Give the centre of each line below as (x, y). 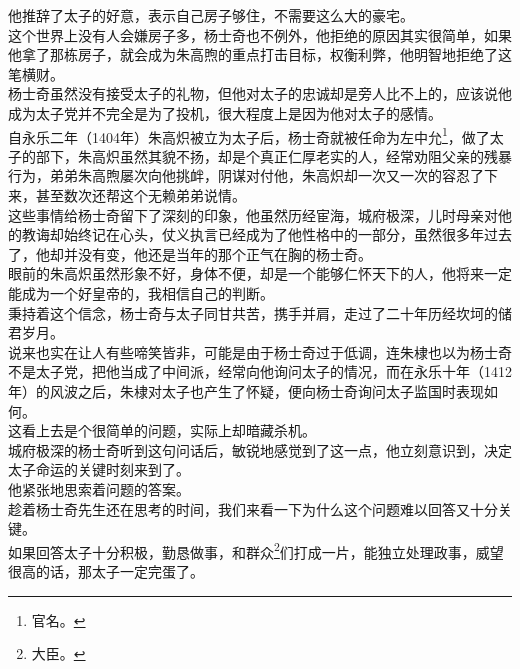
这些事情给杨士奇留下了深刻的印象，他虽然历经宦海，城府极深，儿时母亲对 (253, 214)
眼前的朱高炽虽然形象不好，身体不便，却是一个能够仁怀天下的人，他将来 (246, 273)
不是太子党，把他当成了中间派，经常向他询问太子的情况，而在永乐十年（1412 (260, 371)
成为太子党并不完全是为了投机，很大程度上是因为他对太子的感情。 (225, 112)
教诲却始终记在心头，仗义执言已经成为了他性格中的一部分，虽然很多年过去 (266, 234)
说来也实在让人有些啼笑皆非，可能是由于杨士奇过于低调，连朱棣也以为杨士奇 (260, 351)
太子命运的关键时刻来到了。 (99, 469)
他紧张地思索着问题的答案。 (99, 488)
